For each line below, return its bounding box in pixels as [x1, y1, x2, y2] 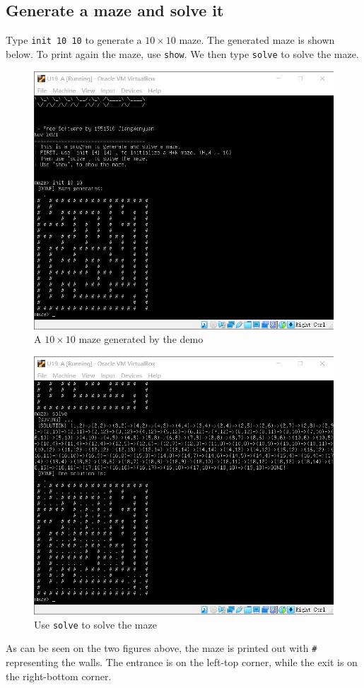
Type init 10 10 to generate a [6, 33, 142, 47]
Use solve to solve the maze [34, 617, 157, 631]
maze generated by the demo [78, 332, 204, 346]
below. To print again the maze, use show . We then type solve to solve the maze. [6, 46, 359, 61]
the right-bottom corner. [6, 668, 112, 683]
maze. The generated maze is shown [179, 33, 335, 47]
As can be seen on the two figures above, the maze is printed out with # [6, 641, 317, 655]
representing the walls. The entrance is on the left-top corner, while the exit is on [6, 655, 358, 670]
